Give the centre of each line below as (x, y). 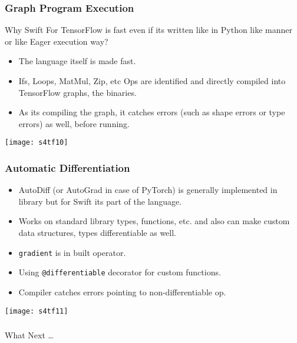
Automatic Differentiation (67, 167)
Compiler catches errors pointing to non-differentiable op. (122, 292)
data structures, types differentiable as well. (97, 233)
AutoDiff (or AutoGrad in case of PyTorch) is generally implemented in (148, 190)
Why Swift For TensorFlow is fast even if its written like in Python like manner (148, 30)
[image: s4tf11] (37, 311)
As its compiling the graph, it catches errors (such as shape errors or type (152, 112)
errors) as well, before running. (74, 123)
